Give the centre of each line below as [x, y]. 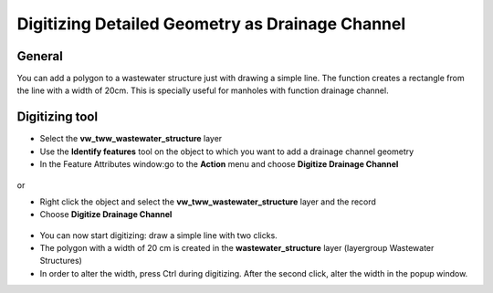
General [40, 56]
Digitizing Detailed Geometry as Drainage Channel [211, 24]
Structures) [61, 261]
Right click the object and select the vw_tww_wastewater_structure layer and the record [208, 202]
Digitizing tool [58, 117]
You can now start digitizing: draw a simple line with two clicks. [158, 235]
